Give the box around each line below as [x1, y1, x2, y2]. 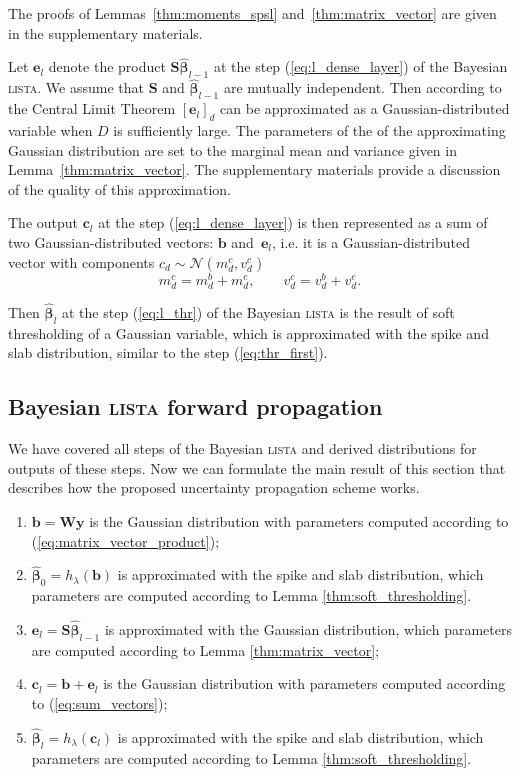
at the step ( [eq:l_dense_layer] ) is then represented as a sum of [98, 212, 488, 233]
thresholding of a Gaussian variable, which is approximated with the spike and [8, 322, 489, 343]
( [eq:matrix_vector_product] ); [31, 530, 220, 551]
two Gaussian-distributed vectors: [8, 231, 214, 252]
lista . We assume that [8, 77, 145, 98]
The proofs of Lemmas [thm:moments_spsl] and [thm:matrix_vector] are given [8, 3, 497, 23]
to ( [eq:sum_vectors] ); [31, 693, 168, 713]
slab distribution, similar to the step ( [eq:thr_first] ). [8, 342, 328, 363]
